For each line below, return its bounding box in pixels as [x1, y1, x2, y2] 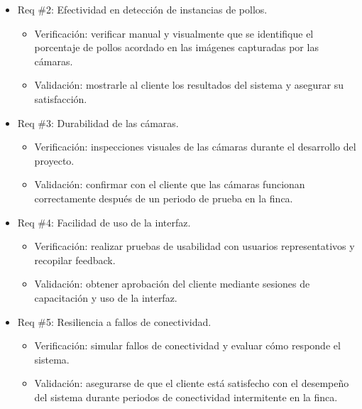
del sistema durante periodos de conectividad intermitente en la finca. [34, 389, 338, 404]
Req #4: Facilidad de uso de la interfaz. [17, 214, 191, 229]
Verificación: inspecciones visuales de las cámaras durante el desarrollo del [34, 139, 356, 154]
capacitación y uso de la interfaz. [34, 290, 177, 305]
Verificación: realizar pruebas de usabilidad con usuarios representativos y [34, 239, 355, 253]
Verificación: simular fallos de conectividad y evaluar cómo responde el [34, 338, 341, 353]
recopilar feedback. [34, 252, 116, 267]
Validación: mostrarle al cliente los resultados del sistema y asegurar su [34, 77, 344, 92]
